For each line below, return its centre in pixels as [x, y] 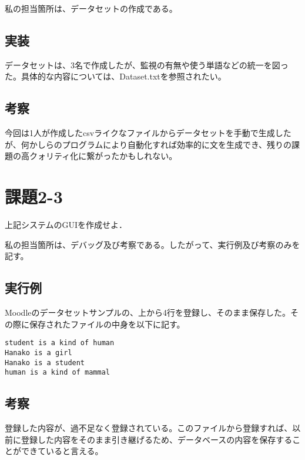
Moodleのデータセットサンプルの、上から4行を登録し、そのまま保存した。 [148, 312]
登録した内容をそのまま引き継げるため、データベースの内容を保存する [157, 439]
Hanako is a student [45, 363]
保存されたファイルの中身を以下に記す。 [107, 324]
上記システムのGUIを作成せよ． [66, 225]
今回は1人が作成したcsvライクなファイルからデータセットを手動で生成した [148, 133]
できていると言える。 [62, 451]
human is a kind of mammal [57, 373]
